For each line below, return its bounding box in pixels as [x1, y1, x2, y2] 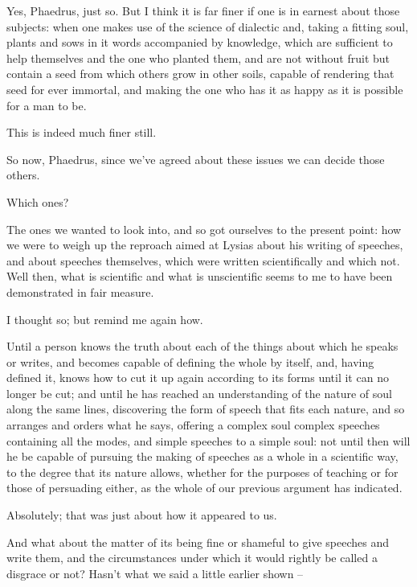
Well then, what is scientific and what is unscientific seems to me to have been [6, 268, 393, 285]
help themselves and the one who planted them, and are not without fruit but [6, 49, 390, 66]
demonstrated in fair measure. [6, 283, 154, 300]
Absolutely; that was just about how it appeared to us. [6, 507, 277, 523]
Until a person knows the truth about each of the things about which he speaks [6, 338, 399, 355]
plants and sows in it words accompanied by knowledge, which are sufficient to [6, 34, 393, 51]
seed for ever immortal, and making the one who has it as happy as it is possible [6, 80, 403, 97]
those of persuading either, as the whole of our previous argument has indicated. [6, 479, 403, 496]
